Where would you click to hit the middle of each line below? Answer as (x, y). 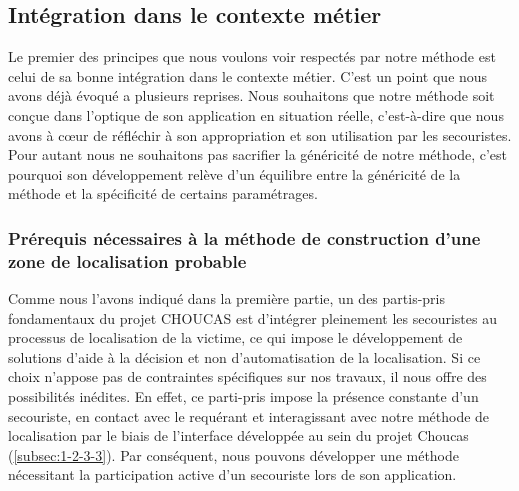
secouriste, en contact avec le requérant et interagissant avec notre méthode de (249, 415)
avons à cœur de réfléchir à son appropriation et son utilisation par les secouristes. (260, 134)
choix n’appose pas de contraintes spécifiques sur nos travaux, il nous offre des (247, 376)
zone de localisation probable (127, 260)
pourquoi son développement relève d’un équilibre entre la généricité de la (234, 173)
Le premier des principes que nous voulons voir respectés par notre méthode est (252, 56)
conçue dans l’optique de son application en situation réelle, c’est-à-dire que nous (256, 114)
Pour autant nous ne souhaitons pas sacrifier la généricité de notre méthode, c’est (257, 154)
